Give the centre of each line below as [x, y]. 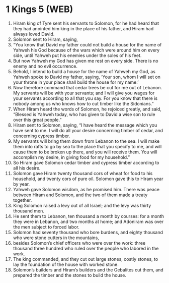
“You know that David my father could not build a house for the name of [87, 44]
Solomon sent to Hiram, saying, [46, 39]
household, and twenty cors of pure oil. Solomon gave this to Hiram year [88, 179]
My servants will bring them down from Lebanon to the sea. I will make [86, 141]
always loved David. [34, 34]
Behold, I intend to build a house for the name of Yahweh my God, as [84, 71]
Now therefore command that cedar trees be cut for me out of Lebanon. [88, 87]
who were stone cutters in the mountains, [56, 238]
